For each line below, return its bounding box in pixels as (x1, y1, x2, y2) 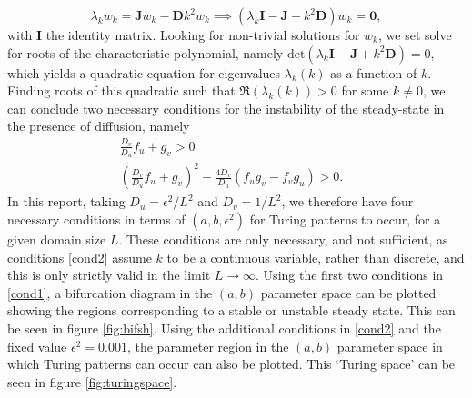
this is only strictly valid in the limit (7, 265, 211, 284)
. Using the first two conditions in (256, 265, 444, 284)
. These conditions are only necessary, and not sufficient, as (118, 230, 448, 249)
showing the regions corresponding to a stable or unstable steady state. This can (7, 301, 456, 320)
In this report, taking (7, 192, 126, 211)
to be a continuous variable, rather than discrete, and (166, 247, 465, 266)
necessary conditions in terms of (7, 210, 186, 229)
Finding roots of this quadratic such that (7, 81, 236, 100)
